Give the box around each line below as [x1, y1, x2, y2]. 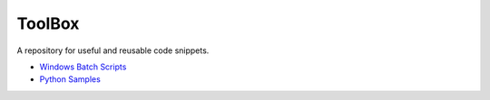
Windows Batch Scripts [39, 61, 127, 72]
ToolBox [16, 14, 80, 33]
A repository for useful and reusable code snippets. [16, 45, 210, 56]
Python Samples [39, 74, 102, 85]
